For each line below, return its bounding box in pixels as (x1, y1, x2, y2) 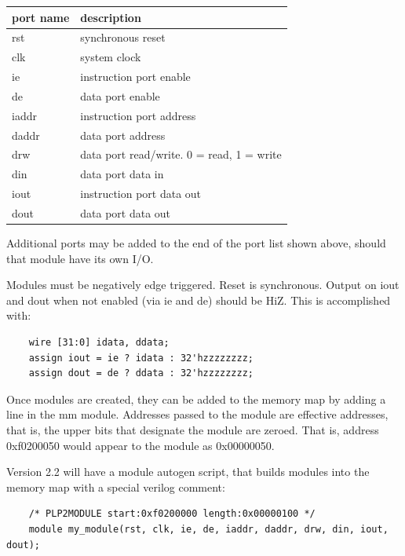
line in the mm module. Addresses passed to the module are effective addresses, (6, 406, 389, 422)
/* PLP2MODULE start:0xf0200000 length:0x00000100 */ (28, 508, 316, 520)
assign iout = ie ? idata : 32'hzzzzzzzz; (28, 352, 254, 364)
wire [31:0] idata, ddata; (28, 337, 170, 348)
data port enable (80, 87, 160, 104)
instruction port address (80, 107, 196, 123)
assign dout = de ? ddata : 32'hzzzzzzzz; (28, 368, 254, 379)
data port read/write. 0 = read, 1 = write (80, 146, 282, 163)
